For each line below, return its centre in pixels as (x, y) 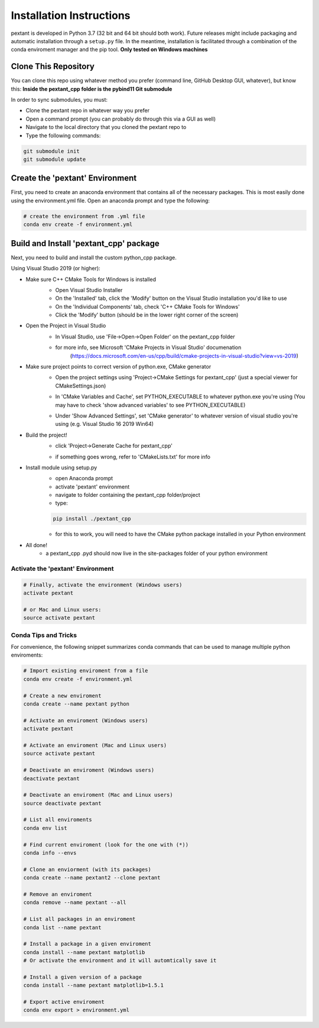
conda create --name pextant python (77, 704)
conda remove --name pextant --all (75, 903)
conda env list (45, 828)
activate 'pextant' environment (92, 486)
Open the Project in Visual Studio (66, 326)
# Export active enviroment (64, 1002)
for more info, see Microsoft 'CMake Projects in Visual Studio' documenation (148, 347)
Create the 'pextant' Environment (74, 178)
